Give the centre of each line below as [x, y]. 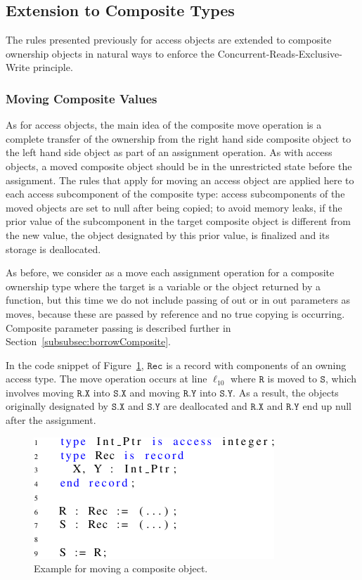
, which [341, 379]
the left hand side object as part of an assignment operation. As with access [169, 152]
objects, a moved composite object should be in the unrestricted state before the [179, 166]
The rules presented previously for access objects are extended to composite [169, 40]
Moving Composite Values [82, 98]
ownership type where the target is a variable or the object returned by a [163, 286]
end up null [327, 406]
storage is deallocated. [53, 249]
